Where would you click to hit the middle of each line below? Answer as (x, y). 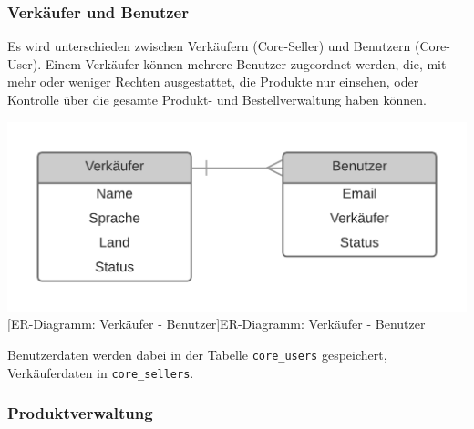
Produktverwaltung (80, 413)
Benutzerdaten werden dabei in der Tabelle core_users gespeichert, (197, 354)
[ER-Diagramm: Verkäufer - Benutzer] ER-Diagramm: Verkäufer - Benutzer (216, 324)
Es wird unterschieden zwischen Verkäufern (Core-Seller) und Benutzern (209, 46)
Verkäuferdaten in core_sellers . (101, 372)
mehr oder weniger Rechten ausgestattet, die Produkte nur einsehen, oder (213, 82)
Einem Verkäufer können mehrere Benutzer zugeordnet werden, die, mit (246, 63)
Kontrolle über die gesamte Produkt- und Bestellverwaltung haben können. (217, 99)
